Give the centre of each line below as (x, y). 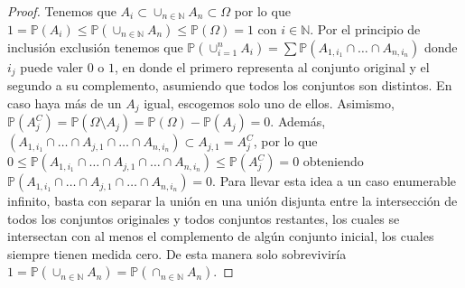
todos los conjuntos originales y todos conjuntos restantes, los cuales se (204, 218)
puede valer (51, 66)
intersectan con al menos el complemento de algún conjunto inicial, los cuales (221, 236)
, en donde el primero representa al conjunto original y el (272, 66)
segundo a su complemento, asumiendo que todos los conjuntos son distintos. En (230, 85)
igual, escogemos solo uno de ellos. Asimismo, (269, 102)
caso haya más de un (65, 102)
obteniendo (333, 161)
